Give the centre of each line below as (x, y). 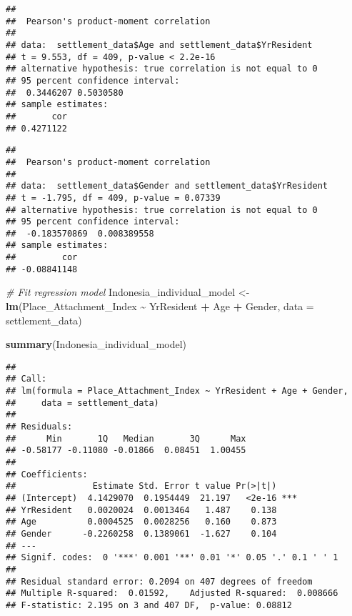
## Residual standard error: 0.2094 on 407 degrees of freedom (159, 581)
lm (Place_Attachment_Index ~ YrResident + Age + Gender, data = (160, 306)
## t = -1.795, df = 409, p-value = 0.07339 (113, 198)
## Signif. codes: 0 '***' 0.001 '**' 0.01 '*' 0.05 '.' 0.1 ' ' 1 (172, 558)
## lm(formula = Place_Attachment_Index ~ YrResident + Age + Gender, (177, 391)
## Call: (26, 379)
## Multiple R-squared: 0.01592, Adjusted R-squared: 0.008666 (172, 593)
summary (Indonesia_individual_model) (96, 344)
